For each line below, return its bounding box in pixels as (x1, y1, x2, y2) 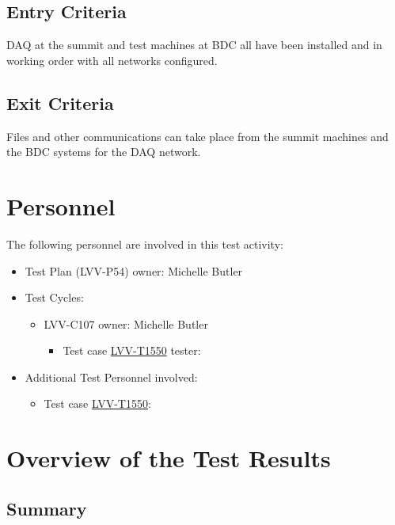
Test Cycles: (25, 289, 84, 306)
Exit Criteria (6, 90, 114, 115)
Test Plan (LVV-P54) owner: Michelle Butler (25, 262, 243, 279)
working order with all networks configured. (6, 51, 218, 68)
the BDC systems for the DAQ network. (6, 143, 201, 160)
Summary (6, 496, 87, 520)
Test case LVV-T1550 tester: (63, 342, 201, 359)
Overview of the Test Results (6, 442, 331, 474)
